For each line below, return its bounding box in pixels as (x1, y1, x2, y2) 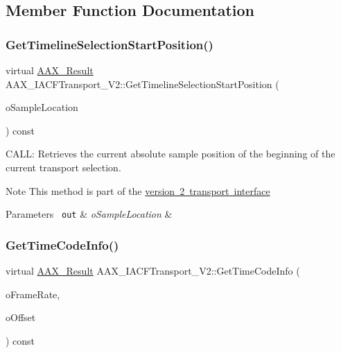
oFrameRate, (6, 286, 60, 301)
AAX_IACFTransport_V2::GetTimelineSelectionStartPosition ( (6, 76, 279, 91)
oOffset (6, 310, 36, 325)
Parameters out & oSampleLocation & (6, 207, 173, 221)
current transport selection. (6, 160, 121, 174)
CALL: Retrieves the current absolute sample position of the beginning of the (6, 146, 335, 161)
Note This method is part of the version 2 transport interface (6, 183, 270, 198)
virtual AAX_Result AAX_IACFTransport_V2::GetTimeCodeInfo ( (6, 264, 300, 278)
